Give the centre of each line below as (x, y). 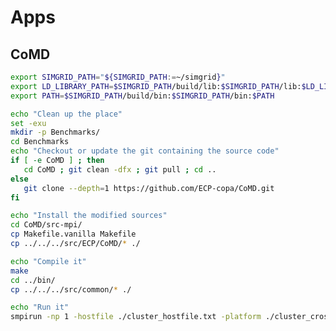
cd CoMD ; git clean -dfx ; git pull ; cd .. (120, 169)
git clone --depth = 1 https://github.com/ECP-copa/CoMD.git (149, 188)
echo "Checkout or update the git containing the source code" (145, 151)
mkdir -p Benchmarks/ (55, 132)
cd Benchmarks (40, 142)
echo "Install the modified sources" (89, 216)
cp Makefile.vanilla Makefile (73, 234)
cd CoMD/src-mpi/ (46, 225)
